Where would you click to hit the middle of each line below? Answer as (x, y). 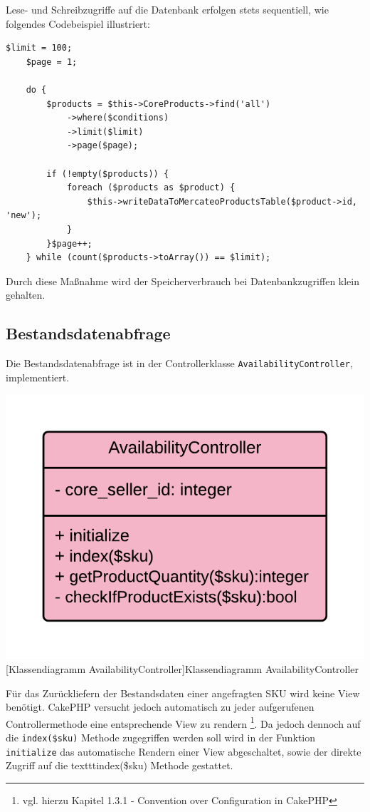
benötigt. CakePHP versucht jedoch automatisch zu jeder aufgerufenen (160, 707)
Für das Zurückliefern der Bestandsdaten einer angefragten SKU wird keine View (183, 693)
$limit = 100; (39, 48)
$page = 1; (52, 62)
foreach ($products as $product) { (151, 188)
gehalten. (26, 295)
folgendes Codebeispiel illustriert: (78, 23)
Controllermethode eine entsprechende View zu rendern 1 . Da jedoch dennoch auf (183, 722)
